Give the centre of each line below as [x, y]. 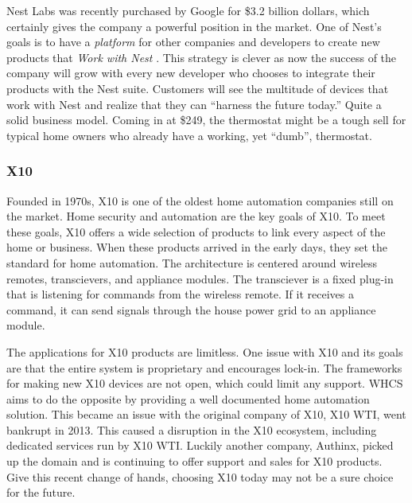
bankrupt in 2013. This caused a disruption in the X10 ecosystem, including [192, 429]
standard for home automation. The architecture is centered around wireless [192, 262]
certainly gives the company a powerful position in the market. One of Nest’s [194, 26]
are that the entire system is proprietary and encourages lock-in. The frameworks [204, 367]
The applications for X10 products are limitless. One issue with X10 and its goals [205, 351]
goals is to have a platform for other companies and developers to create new [193, 42]
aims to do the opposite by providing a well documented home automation [188, 398]
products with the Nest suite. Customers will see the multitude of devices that [198, 88]
